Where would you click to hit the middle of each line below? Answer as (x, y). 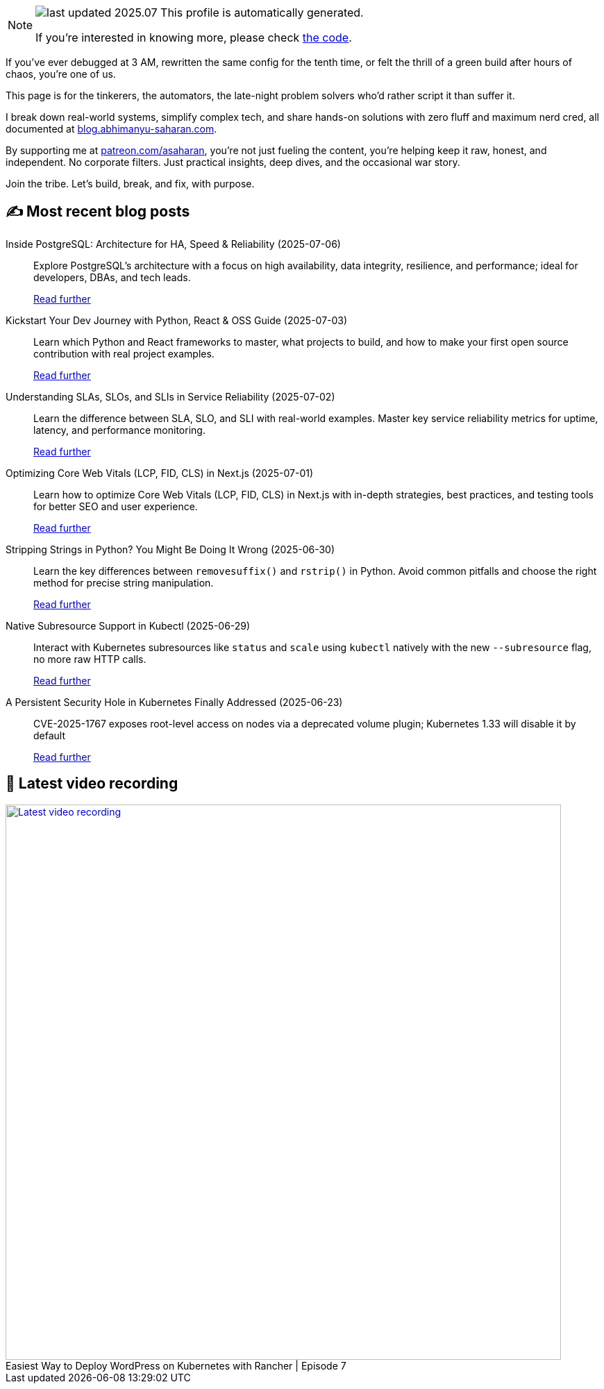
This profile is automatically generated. (262, 12)
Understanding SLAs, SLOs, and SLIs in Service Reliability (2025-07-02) (170, 396)
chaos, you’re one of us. (61, 74)
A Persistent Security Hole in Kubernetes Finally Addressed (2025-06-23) (174, 702)
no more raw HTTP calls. (90, 659)
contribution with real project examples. (124, 353)
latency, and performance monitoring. (119, 430)
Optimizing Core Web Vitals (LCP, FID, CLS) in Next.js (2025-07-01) (160, 473)
